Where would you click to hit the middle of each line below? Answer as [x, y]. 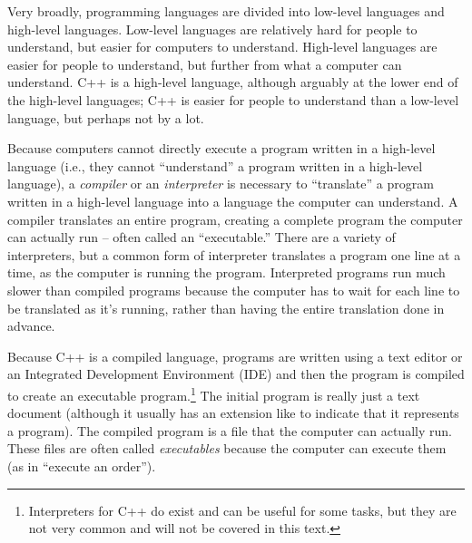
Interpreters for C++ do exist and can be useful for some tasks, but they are [242, 510]
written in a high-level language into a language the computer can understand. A [233, 201]
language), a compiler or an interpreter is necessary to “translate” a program [221, 184]
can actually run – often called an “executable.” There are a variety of [202, 237]
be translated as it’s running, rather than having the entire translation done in [226, 308]
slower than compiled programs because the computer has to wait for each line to [234, 290]
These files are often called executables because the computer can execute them [227, 448]
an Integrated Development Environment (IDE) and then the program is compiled [236, 374]
